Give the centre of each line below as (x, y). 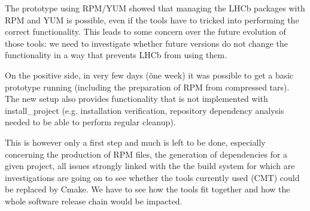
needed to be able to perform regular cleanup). (90, 122)
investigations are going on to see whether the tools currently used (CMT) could (152, 177)
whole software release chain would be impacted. (94, 201)
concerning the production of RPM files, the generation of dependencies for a (146, 154)
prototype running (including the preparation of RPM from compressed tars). (147, 87)
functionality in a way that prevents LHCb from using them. (116, 55)
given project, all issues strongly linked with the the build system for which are (150, 166)
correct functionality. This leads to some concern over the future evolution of (145, 31)
